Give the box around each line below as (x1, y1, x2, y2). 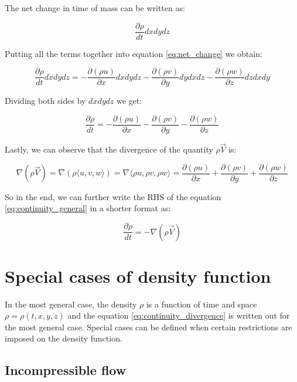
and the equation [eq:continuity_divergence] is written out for (67, 309, 290, 322)
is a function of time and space (146, 298, 257, 310)
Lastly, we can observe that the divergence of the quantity (5, 143, 213, 155)
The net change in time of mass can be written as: (5, 2, 185, 13)
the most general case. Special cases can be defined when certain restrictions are (5, 320, 292, 333)
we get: (117, 94, 142, 107)
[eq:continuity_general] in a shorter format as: (5, 202, 171, 214)
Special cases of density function (5, 263, 271, 288)
